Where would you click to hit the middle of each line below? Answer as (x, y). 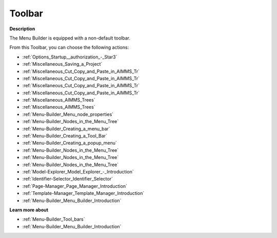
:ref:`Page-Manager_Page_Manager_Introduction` (75, 186)
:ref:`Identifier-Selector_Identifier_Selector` (67, 179)
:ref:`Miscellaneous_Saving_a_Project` (62, 64)
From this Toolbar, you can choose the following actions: (69, 47)
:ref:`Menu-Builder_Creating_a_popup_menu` (70, 143)
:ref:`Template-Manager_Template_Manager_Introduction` (83, 193)
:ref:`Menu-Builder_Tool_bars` (54, 219)
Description (22, 29)
